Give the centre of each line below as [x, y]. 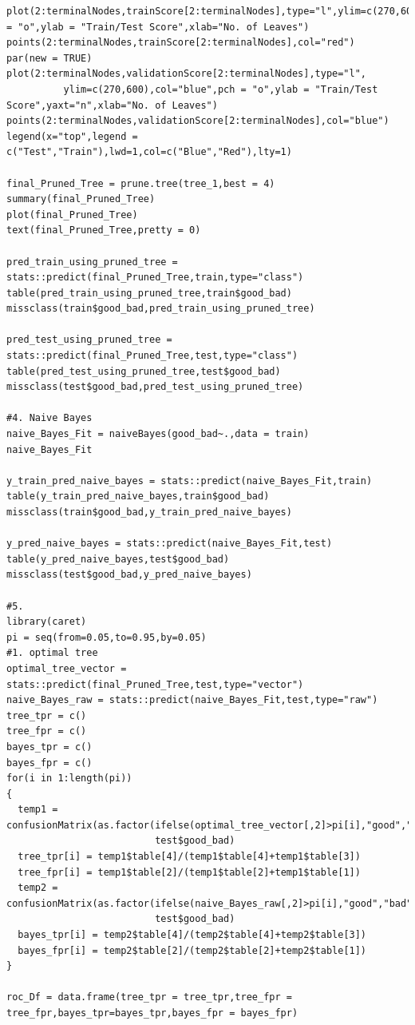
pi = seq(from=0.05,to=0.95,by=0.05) [107, 637]
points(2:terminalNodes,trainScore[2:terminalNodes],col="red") [181, 43]
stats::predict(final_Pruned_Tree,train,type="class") [155, 278]
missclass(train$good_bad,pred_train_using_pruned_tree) [161, 309]
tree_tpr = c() [47, 715]
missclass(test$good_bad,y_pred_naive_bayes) [129, 575]
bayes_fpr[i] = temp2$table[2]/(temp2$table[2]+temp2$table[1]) [192, 950]
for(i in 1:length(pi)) [69, 779]
